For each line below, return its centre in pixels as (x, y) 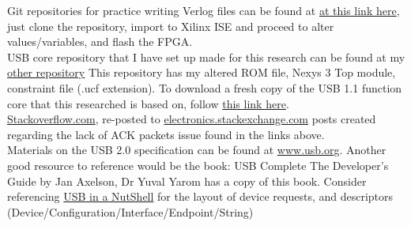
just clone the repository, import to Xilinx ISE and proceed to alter (171, 26)
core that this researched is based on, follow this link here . (148, 103)
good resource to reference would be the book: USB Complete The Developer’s (198, 165)
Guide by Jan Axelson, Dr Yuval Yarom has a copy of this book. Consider (187, 181)
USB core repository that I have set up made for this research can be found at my (206, 56)
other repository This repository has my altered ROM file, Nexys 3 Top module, (202, 72)
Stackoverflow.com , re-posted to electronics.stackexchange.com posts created (192, 119)
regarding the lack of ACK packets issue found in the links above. (166, 134)
